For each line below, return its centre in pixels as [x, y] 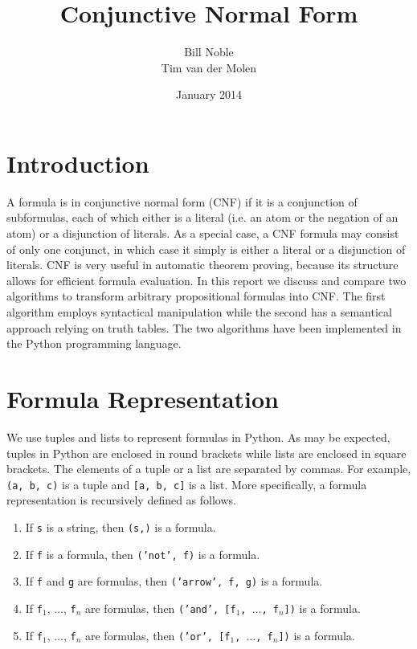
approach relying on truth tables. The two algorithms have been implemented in [204, 327]
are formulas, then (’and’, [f [161, 608]
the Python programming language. [94, 343]
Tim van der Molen [209, 67]
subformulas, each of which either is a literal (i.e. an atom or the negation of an [202, 217]
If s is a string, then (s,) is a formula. [121, 527]
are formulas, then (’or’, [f [158, 635]
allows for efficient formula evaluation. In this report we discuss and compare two [206, 280]
